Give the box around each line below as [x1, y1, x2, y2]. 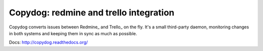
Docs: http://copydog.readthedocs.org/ [9, 39, 88, 45]
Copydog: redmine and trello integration [9, 7, 175, 18]
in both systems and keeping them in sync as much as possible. [9, 30, 137, 36]
